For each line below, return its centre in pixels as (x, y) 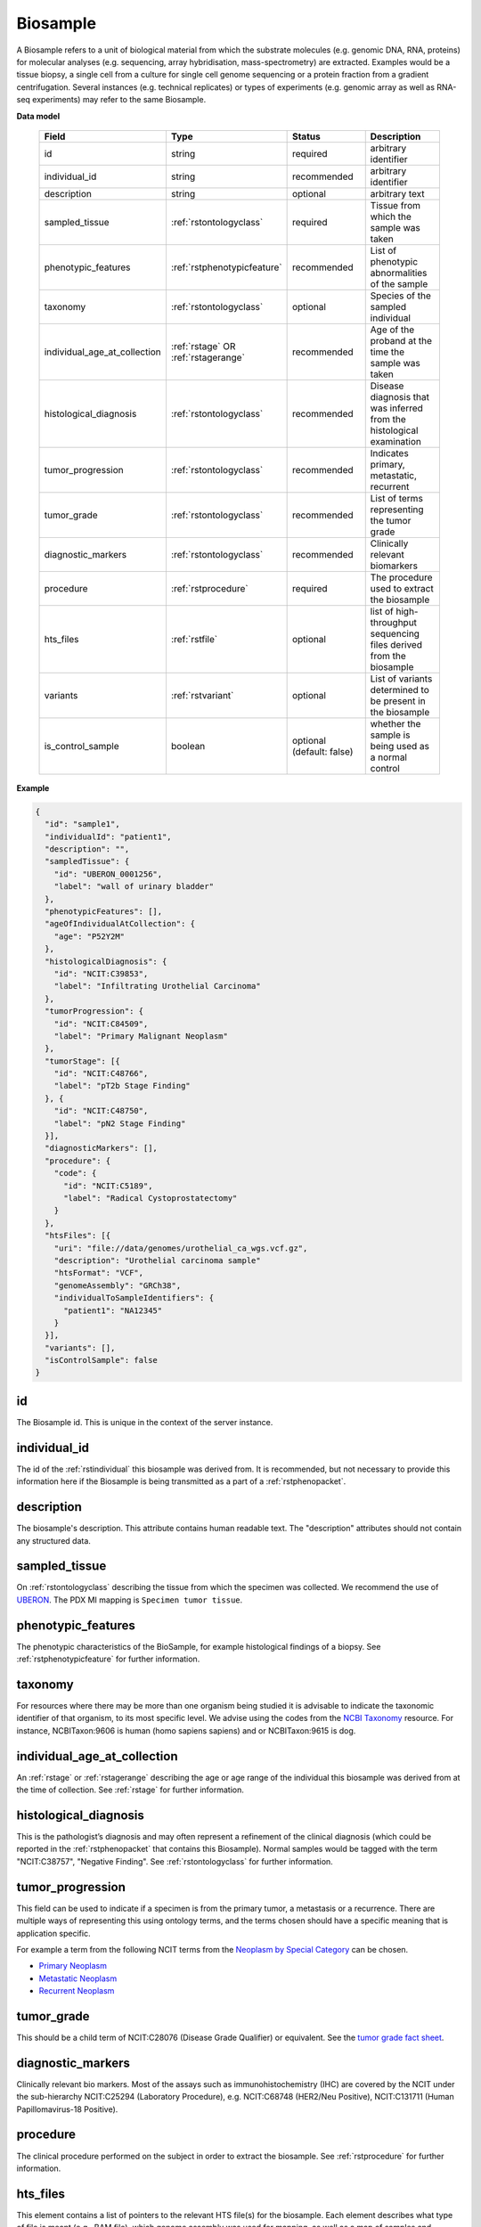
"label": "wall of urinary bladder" (134, 887)
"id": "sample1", (82, 824)
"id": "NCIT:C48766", (101, 1074)
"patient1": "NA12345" (113, 1310)
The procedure (401, 577)
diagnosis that (400, 396)
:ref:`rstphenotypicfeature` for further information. (108, 1659)
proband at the (401, 340)
